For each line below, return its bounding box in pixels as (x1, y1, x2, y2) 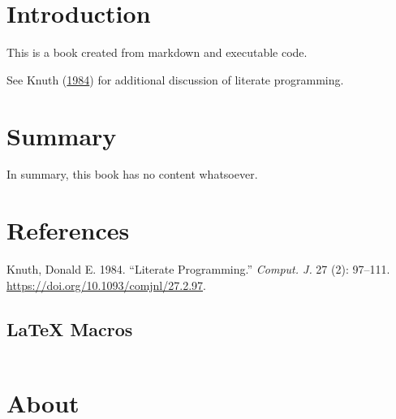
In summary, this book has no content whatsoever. (6, 166, 258, 183)
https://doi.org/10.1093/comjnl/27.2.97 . (6, 276, 206, 293)
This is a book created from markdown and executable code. (6, 44, 308, 61)
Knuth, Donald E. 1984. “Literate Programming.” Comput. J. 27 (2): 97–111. (6, 261, 390, 278)
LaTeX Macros (6, 316, 133, 341)
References (6, 214, 130, 247)
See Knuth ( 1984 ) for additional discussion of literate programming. (6, 71, 344, 88)
